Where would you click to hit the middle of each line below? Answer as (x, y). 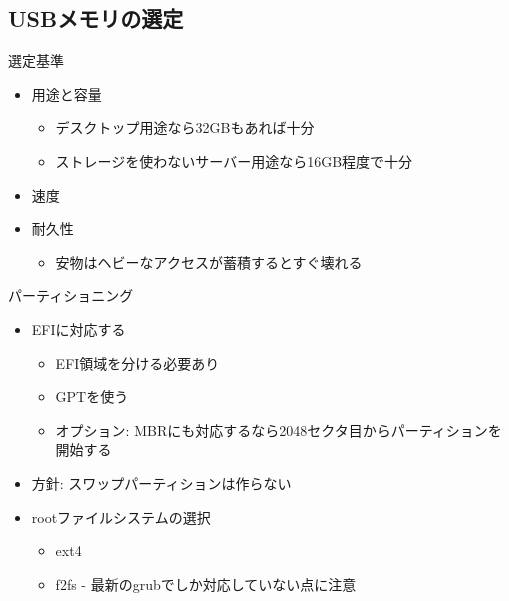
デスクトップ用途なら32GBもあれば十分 (185, 127)
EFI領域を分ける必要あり (137, 362)
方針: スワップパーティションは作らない (161, 482)
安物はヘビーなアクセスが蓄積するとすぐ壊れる (209, 261)
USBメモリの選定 (96, 18)
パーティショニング (71, 295)
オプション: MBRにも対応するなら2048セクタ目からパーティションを (278, 429)
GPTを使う (92, 396)
